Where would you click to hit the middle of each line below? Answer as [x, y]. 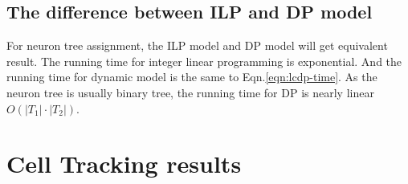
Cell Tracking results [124, 164]
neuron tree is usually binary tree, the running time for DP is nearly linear [190, 92]
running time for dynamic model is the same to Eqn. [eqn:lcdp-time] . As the [192, 77]
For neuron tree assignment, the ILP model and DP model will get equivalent [197, 45]
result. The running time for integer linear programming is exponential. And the [204, 61]
